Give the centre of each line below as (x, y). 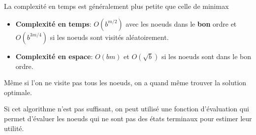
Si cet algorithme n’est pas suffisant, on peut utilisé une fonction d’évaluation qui (127, 109)
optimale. (18, 92)
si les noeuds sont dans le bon (207, 56)
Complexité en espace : (54, 56)
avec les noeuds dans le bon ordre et (181, 23)
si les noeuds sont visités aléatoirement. (109, 37)
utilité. (14, 128)
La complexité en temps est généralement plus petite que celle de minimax (116, 6)
